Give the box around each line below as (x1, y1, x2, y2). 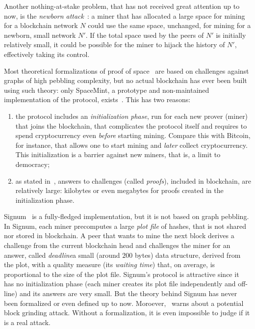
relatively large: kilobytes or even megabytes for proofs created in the (15, 185, 224, 195)
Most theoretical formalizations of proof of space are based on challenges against (4, 65, 249, 76)
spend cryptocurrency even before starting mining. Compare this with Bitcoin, (15, 130, 251, 140)
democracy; (15, 159, 50, 169)
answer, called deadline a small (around (4, 249, 120, 260)
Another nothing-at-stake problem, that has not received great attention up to (4, 1, 240, 11)
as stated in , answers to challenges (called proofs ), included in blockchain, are (15, 175, 251, 186)
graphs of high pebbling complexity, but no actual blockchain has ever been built (4, 75, 247, 85)
